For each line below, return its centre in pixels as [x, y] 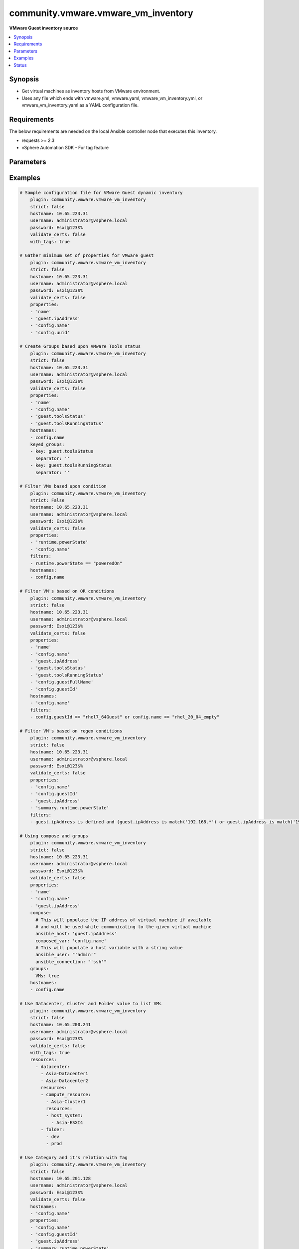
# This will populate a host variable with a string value [109, 948]
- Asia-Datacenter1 [64, 1074]
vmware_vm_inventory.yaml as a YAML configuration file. [80, 105]
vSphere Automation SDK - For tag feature [65, 147]
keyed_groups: [47, 444]
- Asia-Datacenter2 [64, 1081]
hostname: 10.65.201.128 [61, 1178]
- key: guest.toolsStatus [62, 451]
